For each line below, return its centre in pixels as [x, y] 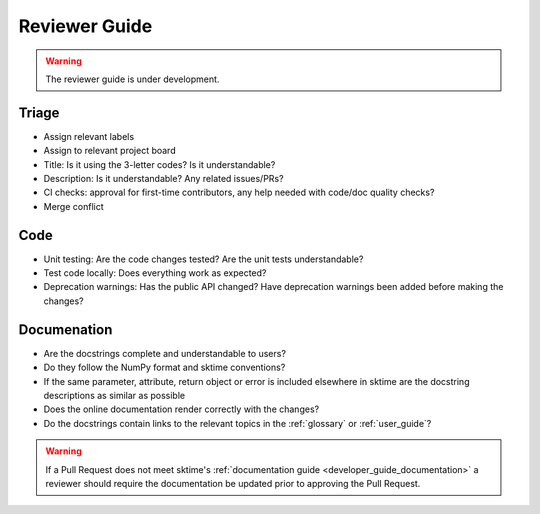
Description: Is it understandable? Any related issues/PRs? [163, 179]
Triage [39, 112]
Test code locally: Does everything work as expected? [155, 273]
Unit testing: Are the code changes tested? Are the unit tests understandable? [203, 259]
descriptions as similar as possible [114, 395]
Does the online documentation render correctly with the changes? [181, 409]
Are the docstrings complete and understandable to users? [165, 353]
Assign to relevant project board [109, 151]
